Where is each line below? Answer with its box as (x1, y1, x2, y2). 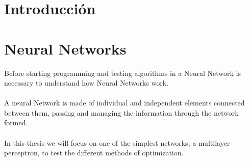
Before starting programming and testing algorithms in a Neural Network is (4, 67, 241, 78)
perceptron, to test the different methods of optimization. (4, 147, 184, 158)
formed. (4, 117, 28, 128)
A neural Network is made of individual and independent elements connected (4, 97, 245, 108)
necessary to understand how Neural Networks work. (4, 77, 169, 88)
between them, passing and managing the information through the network (4, 107, 239, 118)
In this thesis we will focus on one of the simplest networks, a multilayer (4, 137, 230, 148)
